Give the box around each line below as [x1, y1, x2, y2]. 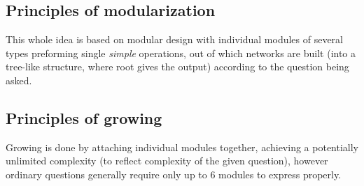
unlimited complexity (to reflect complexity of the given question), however [6, 153, 328, 168]
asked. [6, 72, 32, 87]
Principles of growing [6, 107, 162, 128]
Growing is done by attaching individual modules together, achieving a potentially [6, 139, 358, 154]
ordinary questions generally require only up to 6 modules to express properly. [6, 166, 342, 181]
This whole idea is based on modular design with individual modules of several [6, 32, 344, 47]
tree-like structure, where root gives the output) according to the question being [6, 59, 349, 74]
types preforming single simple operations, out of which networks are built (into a [6, 45, 356, 60]
